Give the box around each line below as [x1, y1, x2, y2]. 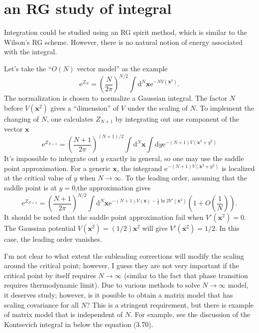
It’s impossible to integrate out [4, 153, 98, 164]
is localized [221, 163, 255, 173]
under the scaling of [127, 102, 188, 113]
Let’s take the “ [4, 63, 52, 73]
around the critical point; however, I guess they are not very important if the [4, 260, 239, 271]
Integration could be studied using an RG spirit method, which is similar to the [4, 27, 247, 37]
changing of [4, 113, 39, 124]
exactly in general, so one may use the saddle [106, 153, 244, 164]
